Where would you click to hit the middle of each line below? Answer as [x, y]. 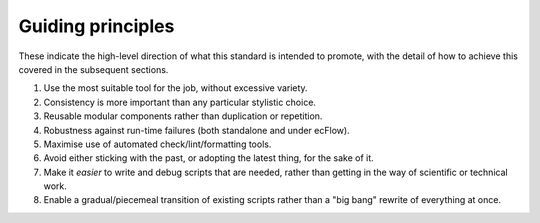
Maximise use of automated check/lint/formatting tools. [157, 144]
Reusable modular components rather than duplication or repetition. [183, 116]
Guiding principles [96, 26]
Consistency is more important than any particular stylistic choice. [180, 102]
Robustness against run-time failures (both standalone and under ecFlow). [196, 130]
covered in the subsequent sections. [93, 69]
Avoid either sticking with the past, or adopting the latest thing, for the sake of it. [208, 158]
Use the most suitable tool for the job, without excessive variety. [176, 88]
